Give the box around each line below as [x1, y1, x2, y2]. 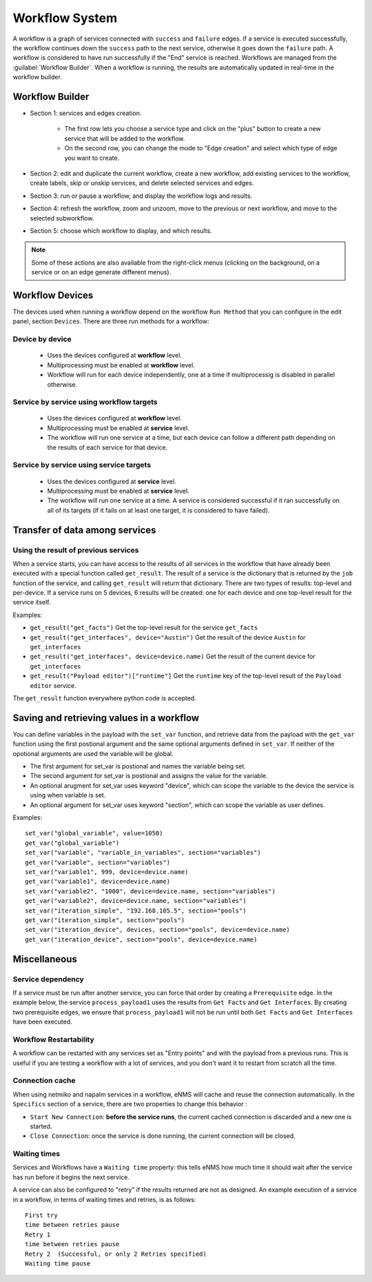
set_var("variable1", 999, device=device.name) [25, 868, 189, 875]
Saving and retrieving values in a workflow [12, 712, 200, 724]
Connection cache [12, 1076, 76, 1086]
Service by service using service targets [12, 460, 152, 470]
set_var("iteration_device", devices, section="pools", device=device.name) [25, 926, 291, 934]
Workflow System [12, 10, 117, 26]
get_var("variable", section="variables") [25, 858, 171, 866]
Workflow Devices [12, 289, 94, 301]
